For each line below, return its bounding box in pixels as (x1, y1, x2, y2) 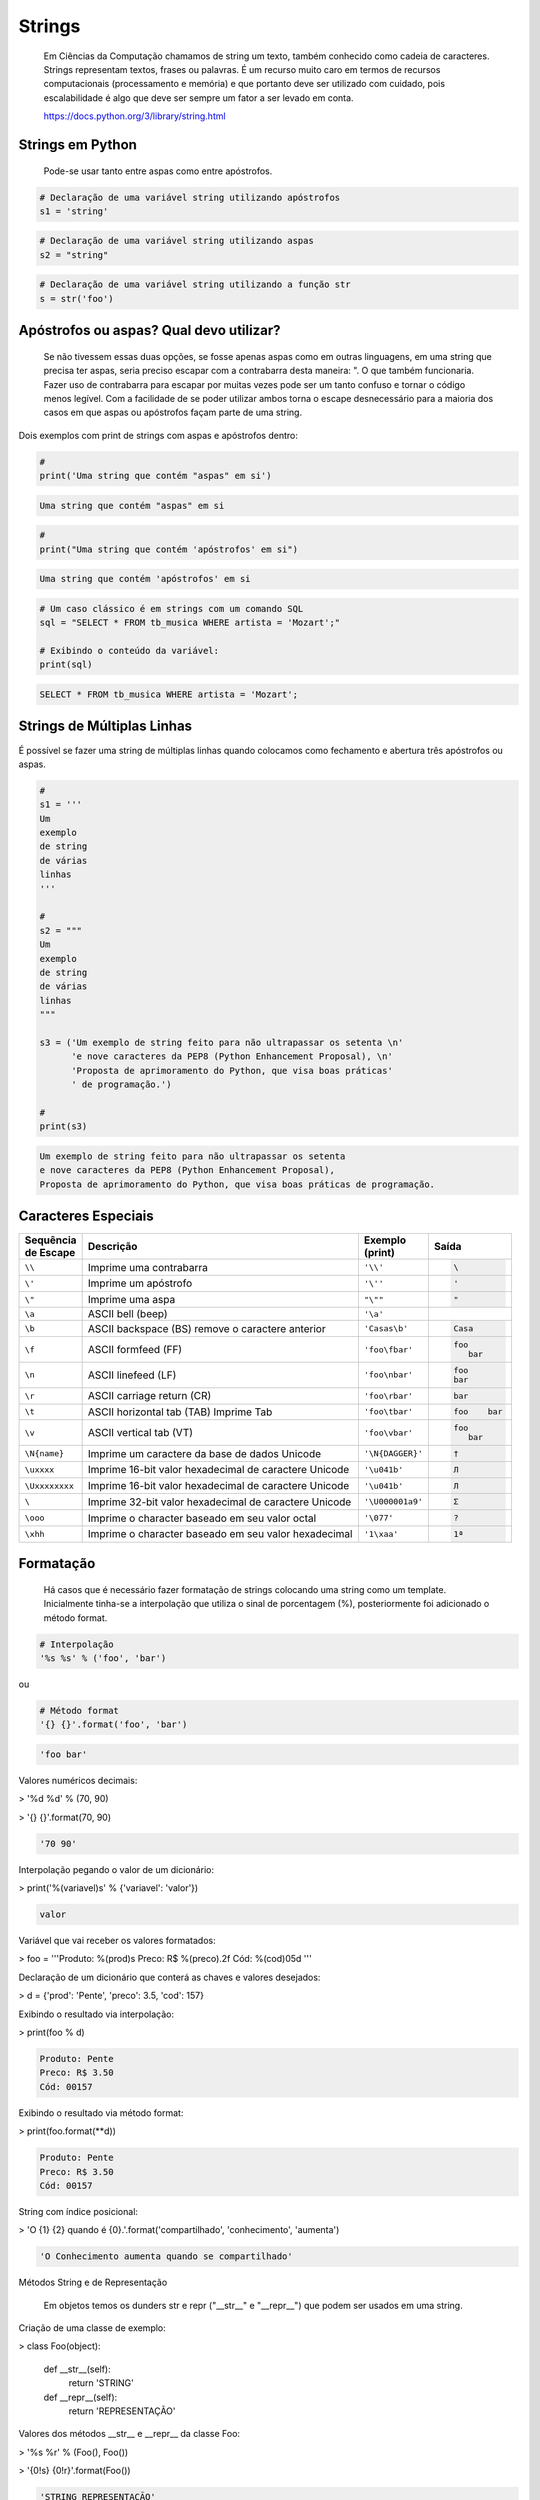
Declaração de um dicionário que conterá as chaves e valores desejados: (18, 1971, 321, 1983)
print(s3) (39, 1121, 88, 1132)
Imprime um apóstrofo (87, 1276, 193, 1290)
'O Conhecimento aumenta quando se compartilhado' (39, 2251, 294, 2262)
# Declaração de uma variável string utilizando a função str (39, 279, 351, 290)
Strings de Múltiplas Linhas (18, 718, 193, 735)
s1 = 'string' (39, 205, 109, 217)
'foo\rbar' (363, 1390, 414, 1401)
